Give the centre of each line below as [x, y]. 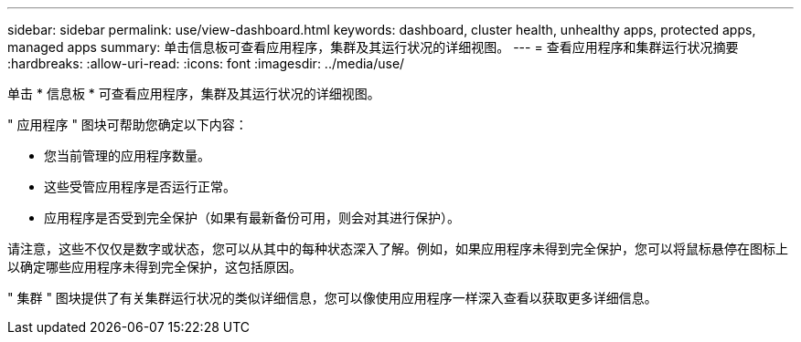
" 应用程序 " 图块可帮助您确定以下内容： [128, 124]
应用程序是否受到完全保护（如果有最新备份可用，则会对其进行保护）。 [252, 218]
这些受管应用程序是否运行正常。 [140, 187]
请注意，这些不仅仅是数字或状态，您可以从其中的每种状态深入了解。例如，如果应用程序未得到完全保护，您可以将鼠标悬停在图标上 [398, 249]
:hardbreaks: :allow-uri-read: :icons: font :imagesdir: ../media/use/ [206, 63]
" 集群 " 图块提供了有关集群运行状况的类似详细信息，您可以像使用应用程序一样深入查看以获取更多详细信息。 [332, 298]
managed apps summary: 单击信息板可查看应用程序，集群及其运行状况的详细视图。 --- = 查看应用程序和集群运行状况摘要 [373, 47]
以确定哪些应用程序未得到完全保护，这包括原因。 [155, 267]
